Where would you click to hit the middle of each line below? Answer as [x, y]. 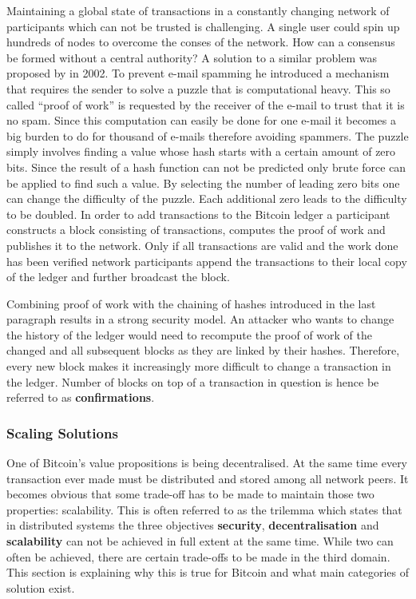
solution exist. [41, 587]
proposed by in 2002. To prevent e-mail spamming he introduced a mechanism [198, 73]
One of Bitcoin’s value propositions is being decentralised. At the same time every [207, 463]
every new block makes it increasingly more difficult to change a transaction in [199, 366]
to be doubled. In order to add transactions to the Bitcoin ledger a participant [198, 214]
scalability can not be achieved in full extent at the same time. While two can [200, 541]
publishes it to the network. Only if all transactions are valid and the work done [202, 245]
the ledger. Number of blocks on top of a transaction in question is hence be [193, 381]
